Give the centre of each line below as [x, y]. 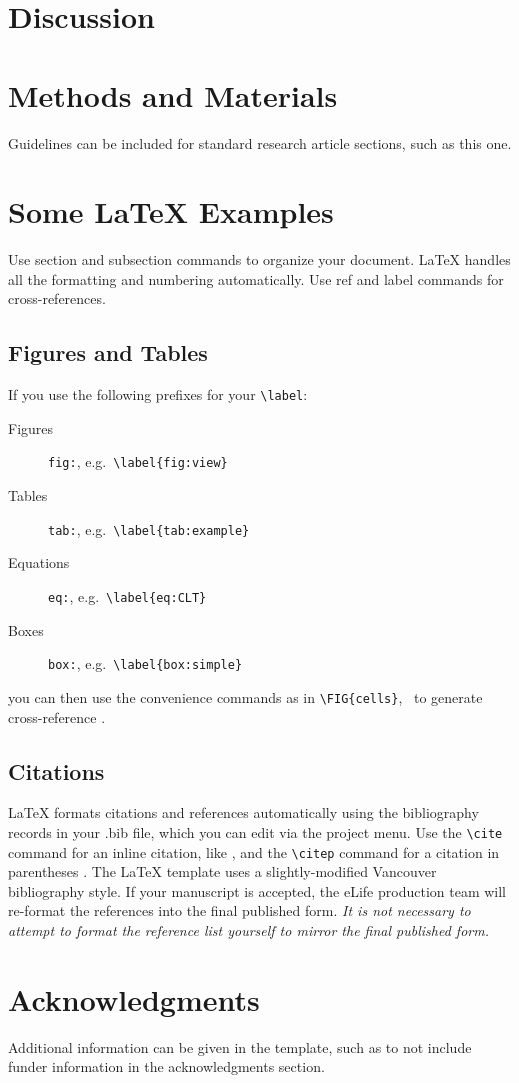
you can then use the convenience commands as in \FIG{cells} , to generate [245, 696]
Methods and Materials [173, 94]
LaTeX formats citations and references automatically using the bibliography [243, 812]
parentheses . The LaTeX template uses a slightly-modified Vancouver [222, 871]
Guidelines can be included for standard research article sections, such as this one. [260, 142]
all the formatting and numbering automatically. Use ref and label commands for [256, 278]
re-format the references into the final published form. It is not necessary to [239, 910]
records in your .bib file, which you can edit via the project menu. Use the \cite [255, 831]
